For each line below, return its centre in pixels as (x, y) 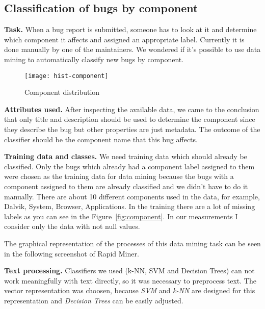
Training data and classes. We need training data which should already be (126, 156)
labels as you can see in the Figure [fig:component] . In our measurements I (121, 216)
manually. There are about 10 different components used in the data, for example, (132, 196)
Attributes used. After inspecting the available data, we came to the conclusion (132, 109)
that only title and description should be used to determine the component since (130, 119)
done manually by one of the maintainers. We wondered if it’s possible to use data (132, 49)
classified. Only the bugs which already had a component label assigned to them (129, 166)
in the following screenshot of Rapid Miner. (72, 253)
